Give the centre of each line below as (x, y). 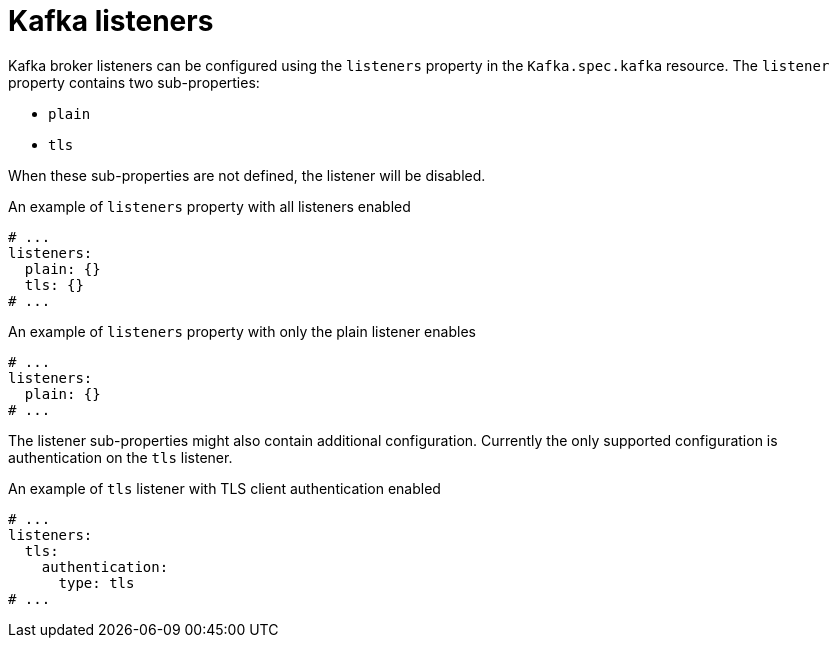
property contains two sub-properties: (134, 82)
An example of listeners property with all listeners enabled (209, 206)
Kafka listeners (111, 21)
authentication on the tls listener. (120, 457)
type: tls (96, 582)
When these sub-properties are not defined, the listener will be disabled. (247, 175)
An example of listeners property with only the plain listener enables (242, 331)
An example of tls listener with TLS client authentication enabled (224, 488)
